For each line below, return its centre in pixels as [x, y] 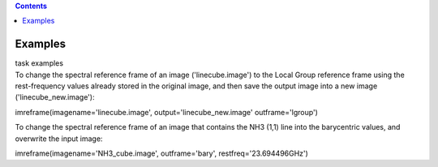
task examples [39, 63]
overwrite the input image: [59, 139]
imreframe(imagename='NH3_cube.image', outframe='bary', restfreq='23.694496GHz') [161, 153]
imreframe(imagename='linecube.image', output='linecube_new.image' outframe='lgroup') [166, 112]
